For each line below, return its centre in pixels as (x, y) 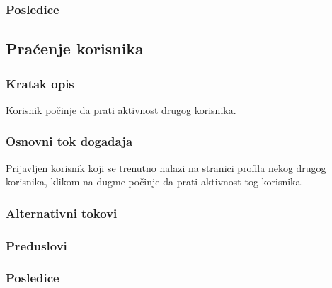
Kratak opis (40, 83)
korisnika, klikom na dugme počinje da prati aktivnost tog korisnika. (155, 182)
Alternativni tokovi (62, 213)
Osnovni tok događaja (69, 141)
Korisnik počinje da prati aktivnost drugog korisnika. (121, 109)
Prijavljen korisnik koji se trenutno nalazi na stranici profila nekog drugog (166, 167)
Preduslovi (36, 245)
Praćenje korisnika (75, 48)
